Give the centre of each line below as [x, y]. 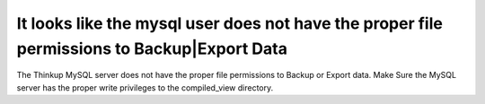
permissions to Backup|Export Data [152, 48]
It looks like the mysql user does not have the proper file [230, 23]
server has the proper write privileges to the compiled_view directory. [145, 87]
